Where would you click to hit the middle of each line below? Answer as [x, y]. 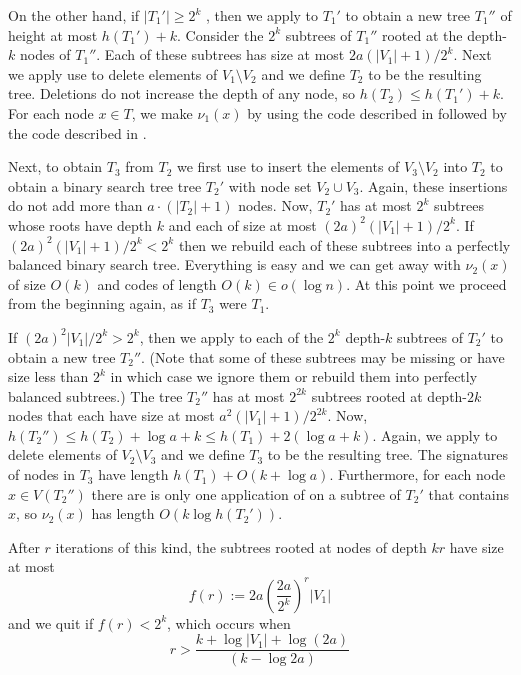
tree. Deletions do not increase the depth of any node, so [181, 93]
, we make [162, 112]
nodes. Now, [275, 205]
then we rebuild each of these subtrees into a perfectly [344, 244]
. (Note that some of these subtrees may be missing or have [323, 356]
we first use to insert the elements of [288, 166]
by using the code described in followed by [377, 112]
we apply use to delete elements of [113, 73]
